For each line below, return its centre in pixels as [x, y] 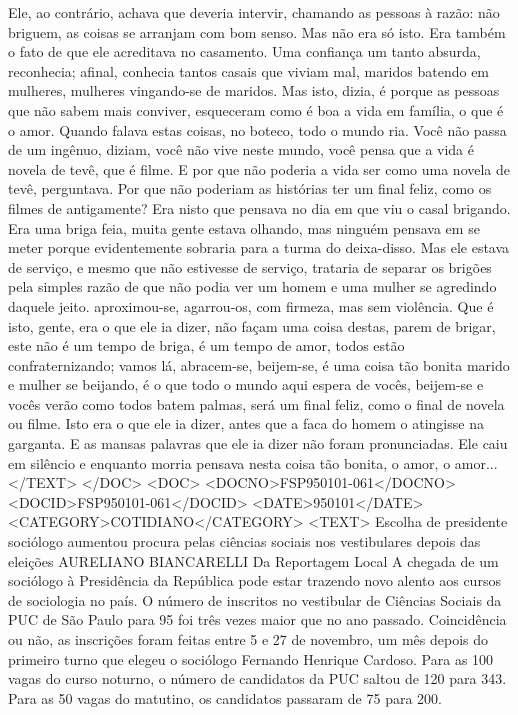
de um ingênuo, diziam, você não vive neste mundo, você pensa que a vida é [241, 149]
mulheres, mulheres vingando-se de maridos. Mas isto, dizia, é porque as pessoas [254, 90]
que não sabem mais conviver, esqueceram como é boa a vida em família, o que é [256, 109]
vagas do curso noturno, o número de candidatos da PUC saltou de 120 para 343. [257, 678]
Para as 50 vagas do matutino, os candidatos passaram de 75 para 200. [225, 697]
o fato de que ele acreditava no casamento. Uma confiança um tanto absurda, [244, 51]
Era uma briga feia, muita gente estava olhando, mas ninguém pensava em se [244, 227]
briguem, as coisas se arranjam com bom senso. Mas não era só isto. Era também [257, 31]
